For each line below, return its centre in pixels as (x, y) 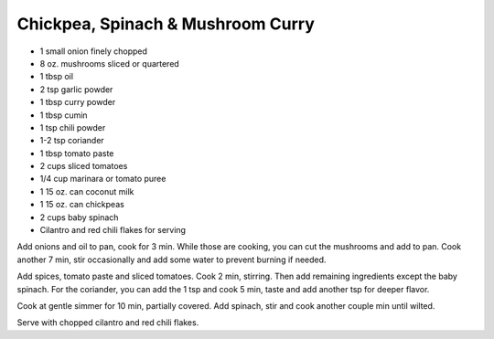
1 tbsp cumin (64, 115)
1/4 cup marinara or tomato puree (103, 179)
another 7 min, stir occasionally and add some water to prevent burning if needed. (172, 260)
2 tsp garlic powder (76, 89)
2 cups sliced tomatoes (84, 166)
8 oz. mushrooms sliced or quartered (110, 63)
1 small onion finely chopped (94, 51)
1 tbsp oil (56, 77)
